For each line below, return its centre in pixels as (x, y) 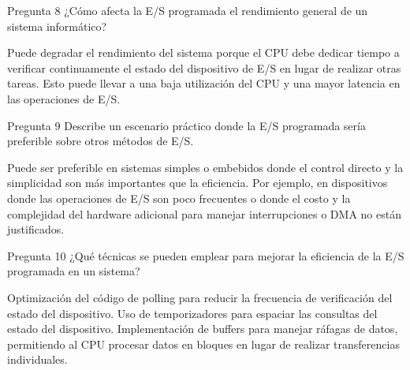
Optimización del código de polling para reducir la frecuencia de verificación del (200, 297)
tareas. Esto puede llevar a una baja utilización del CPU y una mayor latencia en (204, 83)
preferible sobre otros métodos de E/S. (101, 141)
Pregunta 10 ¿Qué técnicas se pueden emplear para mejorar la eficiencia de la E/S (206, 255)
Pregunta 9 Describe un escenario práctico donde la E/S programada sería (186, 125)
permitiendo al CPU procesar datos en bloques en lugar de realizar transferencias (203, 344)
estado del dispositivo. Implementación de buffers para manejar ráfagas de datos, (203, 329)
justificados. (36, 229)
